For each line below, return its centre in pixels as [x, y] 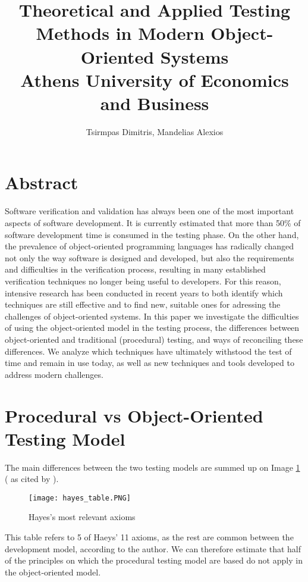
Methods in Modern [120, 33]
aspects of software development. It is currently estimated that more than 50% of [153, 223]
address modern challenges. [54, 374]
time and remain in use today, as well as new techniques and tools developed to [150, 363]
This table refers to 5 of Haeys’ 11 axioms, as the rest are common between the [149, 537]
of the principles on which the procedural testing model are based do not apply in [154, 560]
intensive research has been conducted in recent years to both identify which [144, 292]
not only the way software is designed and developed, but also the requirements [150, 257]
